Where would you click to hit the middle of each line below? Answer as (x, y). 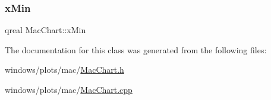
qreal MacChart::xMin (45, 30)
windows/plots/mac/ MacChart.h (64, 70)
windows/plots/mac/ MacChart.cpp (69, 89)
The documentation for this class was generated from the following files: (136, 49)
